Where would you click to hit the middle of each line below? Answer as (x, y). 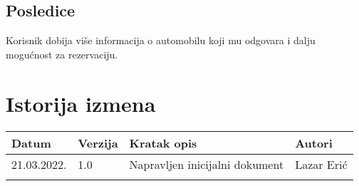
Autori (314, 143)
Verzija (98, 143)
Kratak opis (163, 143)
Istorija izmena (81, 103)
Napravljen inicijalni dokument (207, 164)
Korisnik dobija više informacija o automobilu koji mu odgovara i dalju (161, 40)
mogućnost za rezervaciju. (62, 54)
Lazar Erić (321, 164)
